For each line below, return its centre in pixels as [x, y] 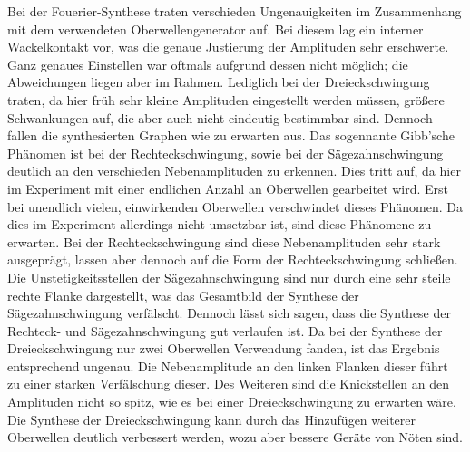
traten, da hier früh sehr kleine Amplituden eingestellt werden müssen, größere [226, 99]
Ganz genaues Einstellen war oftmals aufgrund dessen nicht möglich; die [208, 64]
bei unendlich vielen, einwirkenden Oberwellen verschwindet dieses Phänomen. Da [235, 206]
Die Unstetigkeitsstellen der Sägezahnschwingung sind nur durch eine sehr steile [229, 277]
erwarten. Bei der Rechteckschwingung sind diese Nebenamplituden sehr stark [224, 241]
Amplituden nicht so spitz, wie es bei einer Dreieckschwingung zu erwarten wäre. [232, 402]
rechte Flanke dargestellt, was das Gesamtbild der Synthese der [183, 295]
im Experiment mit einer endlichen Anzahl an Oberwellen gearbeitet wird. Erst [228, 188]
